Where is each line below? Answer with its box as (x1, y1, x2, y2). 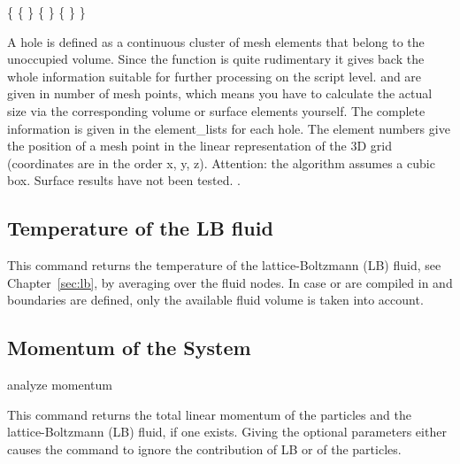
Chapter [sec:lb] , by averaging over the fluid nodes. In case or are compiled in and (7, 273, 453, 291)
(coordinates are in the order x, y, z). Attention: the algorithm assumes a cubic (7, 153, 435, 172)
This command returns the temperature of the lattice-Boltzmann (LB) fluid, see (7, 256, 441, 275)
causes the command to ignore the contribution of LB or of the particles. (7, 439, 402, 458)
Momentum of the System (7, 334, 251, 361)
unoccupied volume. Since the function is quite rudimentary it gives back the (7, 50, 425, 68)
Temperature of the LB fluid (7, 214, 273, 242)
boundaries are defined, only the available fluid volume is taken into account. (7, 290, 424, 309)
